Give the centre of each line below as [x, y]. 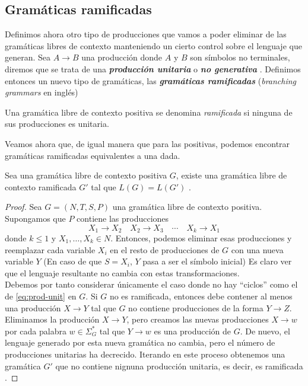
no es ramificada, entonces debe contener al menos [201, 296]
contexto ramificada [41, 186]
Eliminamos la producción [52, 319]
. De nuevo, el [265, 331]
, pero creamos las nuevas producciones [198, 319]
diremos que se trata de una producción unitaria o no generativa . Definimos [153, 68]
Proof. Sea [23, 207]
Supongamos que [35, 218]
